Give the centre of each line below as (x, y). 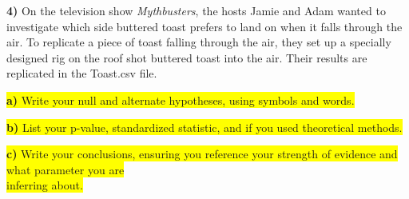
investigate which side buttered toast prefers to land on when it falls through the (204, 26)
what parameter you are (66, 169)
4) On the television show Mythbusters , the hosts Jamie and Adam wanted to (196, 10)
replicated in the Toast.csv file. (82, 73)
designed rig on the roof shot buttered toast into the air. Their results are (187, 57)
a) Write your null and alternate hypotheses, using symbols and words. (181, 99)
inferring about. (45, 185)
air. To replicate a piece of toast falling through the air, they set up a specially (199, 42)
